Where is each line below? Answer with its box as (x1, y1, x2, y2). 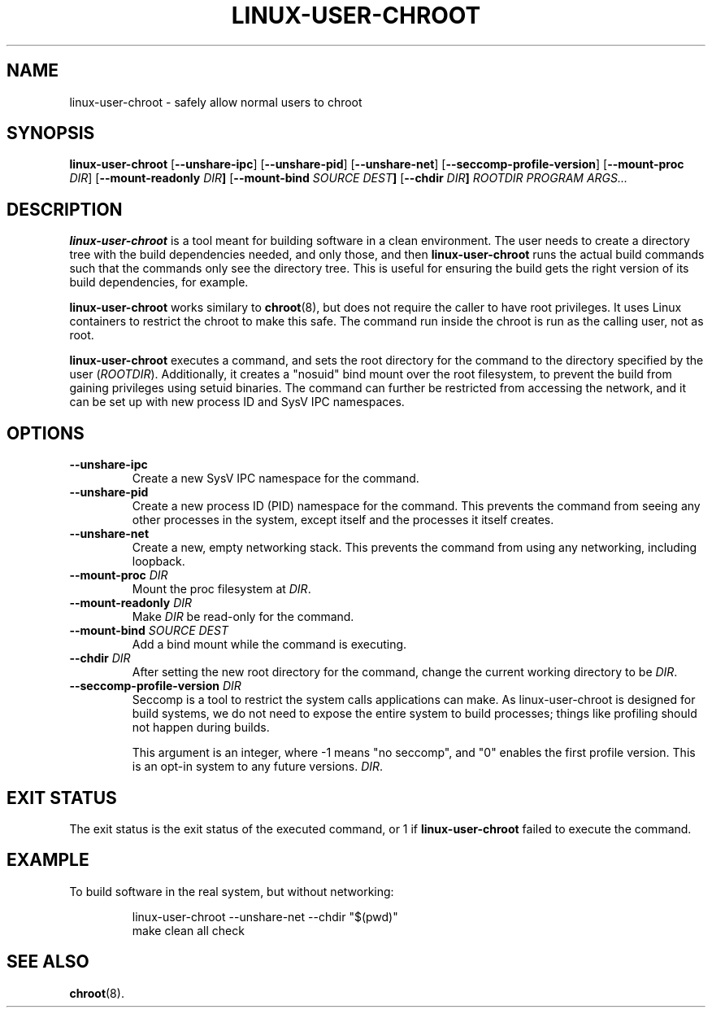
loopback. (132, 554, 185, 569)
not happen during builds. (132, 720, 270, 735)
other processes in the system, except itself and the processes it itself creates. (132, 513, 554, 527)
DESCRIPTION (7, 199, 123, 220)
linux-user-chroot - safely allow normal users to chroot (69, 94, 363, 109)
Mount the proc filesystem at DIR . (132, 582, 311, 597)
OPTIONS (7, 422, 85, 444)
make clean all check (132, 923, 245, 938)
